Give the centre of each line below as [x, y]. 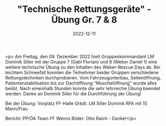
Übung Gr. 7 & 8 [84, 20]
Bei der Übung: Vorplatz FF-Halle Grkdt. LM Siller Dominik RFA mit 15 [76, 103]
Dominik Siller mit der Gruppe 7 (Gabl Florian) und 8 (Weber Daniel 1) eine [81, 61]
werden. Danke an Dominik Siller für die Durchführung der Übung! [73, 93]
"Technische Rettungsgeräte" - [84, 9]
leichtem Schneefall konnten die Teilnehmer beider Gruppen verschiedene [82, 72]
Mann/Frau [17, 108]
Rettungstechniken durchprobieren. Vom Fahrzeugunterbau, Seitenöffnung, [83, 77]
